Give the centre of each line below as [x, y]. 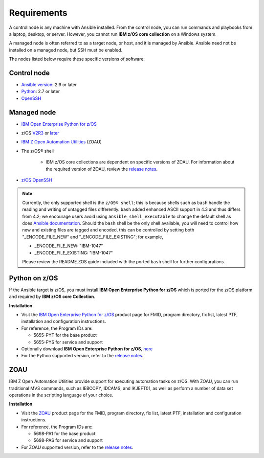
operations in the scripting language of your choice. [61, 395]
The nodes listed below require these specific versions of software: [77, 59]
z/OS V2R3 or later [40, 133]
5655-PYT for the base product [65, 335]
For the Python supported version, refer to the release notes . [82, 356]
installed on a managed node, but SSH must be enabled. [66, 50]
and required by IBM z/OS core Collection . [52, 297]
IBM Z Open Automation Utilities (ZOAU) [62, 142]
